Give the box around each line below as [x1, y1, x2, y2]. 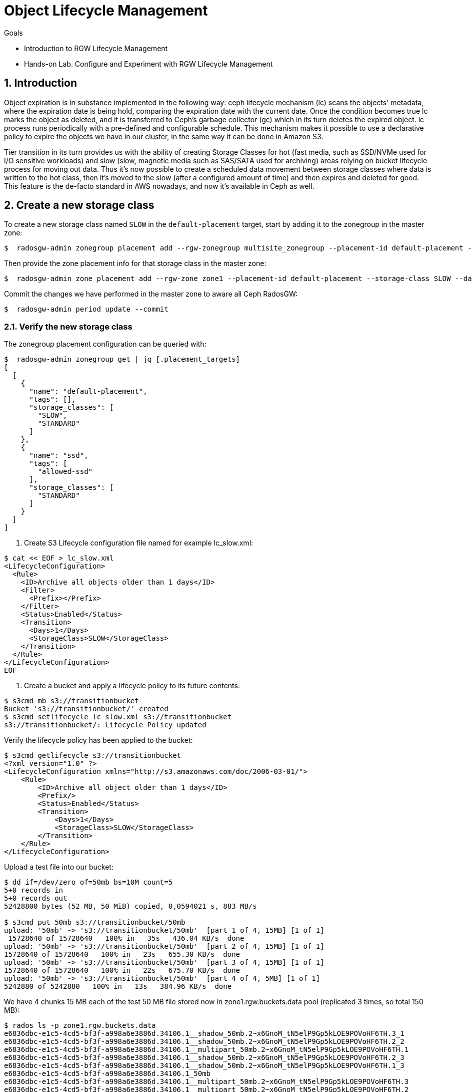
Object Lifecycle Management [4, 2, 208, 19]
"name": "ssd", [29, 451, 88, 460]
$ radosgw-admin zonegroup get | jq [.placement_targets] [4, 355, 240, 364]
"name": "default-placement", [29, 387, 147, 396]
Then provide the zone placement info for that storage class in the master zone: [4, 259, 266, 268]
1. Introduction [4, 77, 77, 90]
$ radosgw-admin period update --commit [4, 305, 168, 314]
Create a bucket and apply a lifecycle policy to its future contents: [24, 681, 240, 690]
